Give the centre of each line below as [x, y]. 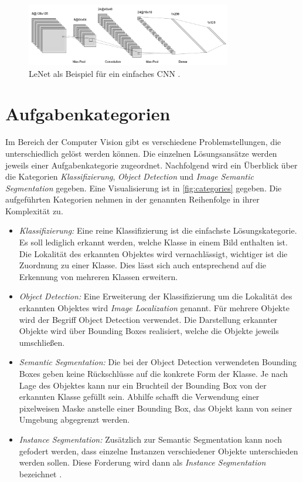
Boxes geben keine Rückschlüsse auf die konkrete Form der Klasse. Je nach [154, 373]
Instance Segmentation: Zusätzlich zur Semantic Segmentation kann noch [151, 439]
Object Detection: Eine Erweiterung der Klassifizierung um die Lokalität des [156, 296]
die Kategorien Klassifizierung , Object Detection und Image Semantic [130, 176]
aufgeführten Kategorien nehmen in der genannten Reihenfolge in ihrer [132, 199]
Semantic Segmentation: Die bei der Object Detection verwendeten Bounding [158, 362]
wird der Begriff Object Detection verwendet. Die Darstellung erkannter [148, 319]
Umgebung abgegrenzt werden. [74, 419]
